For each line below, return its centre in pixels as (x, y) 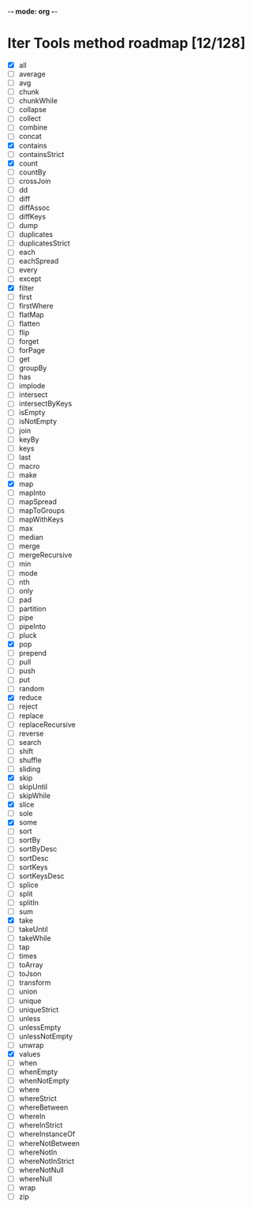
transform (35, 983)
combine (33, 127)
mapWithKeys (41, 519)
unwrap (31, 1045)
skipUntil (33, 787)
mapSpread (37, 502)
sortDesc (33, 858)
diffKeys (32, 217)
